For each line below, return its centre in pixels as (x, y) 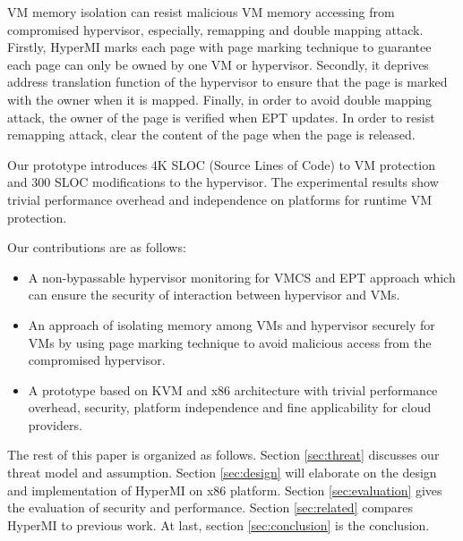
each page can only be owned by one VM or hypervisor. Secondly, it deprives (218, 64)
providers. (55, 424)
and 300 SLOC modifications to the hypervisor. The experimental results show (223, 182)
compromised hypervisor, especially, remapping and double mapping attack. (215, 29)
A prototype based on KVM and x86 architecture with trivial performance (233, 389)
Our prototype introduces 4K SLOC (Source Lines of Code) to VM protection (221, 164)
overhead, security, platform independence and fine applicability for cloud (230, 407)
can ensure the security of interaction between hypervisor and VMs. (214, 295)
